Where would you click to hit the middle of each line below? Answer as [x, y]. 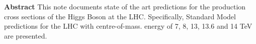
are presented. [26, 35]
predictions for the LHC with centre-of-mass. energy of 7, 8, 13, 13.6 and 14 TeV [128, 26]
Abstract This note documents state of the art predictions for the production [125, 6]
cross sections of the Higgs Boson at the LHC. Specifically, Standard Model [120, 16]
